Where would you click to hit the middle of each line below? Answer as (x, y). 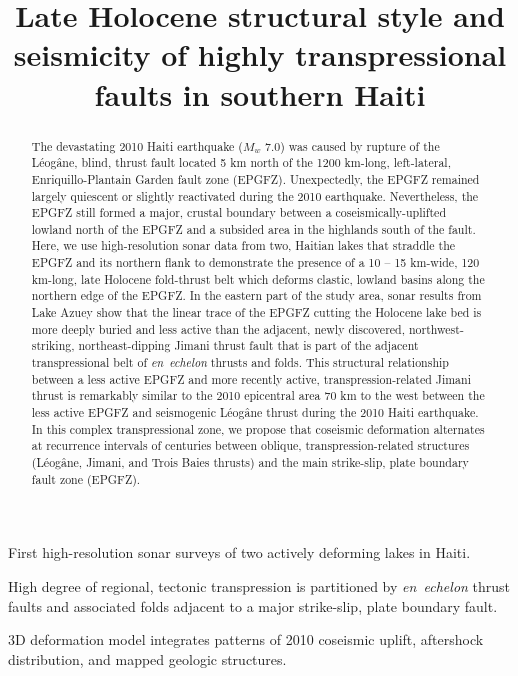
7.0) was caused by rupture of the (352, 145)
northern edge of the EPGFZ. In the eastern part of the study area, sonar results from (256, 295)
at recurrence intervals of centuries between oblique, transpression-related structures (250, 445)
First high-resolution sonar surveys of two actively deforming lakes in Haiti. (239, 552)
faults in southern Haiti (260, 93)
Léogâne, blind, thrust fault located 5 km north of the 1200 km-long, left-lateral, (241, 162)
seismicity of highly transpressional (260, 54)
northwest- (436, 328)
